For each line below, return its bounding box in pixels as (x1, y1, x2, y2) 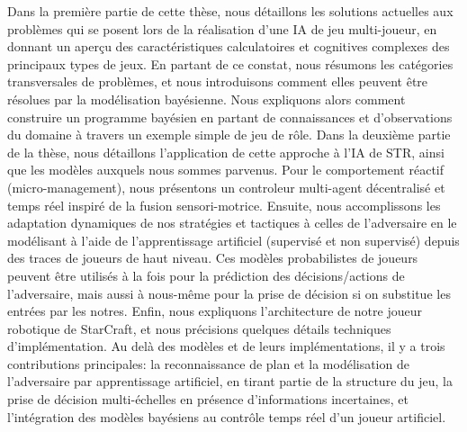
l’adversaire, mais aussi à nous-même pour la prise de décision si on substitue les (7, 283, 451, 302)
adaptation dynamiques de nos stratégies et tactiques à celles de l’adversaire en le (7, 213, 457, 232)
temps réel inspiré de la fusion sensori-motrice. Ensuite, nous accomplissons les (7, 195, 441, 214)
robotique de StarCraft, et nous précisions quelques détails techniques (7, 319, 391, 337)
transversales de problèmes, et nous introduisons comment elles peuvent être (7, 72, 428, 91)
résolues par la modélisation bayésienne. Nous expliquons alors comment (7, 89, 406, 108)
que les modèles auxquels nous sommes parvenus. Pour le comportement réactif (7, 160, 445, 179)
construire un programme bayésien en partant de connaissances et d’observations (7, 107, 453, 126)
